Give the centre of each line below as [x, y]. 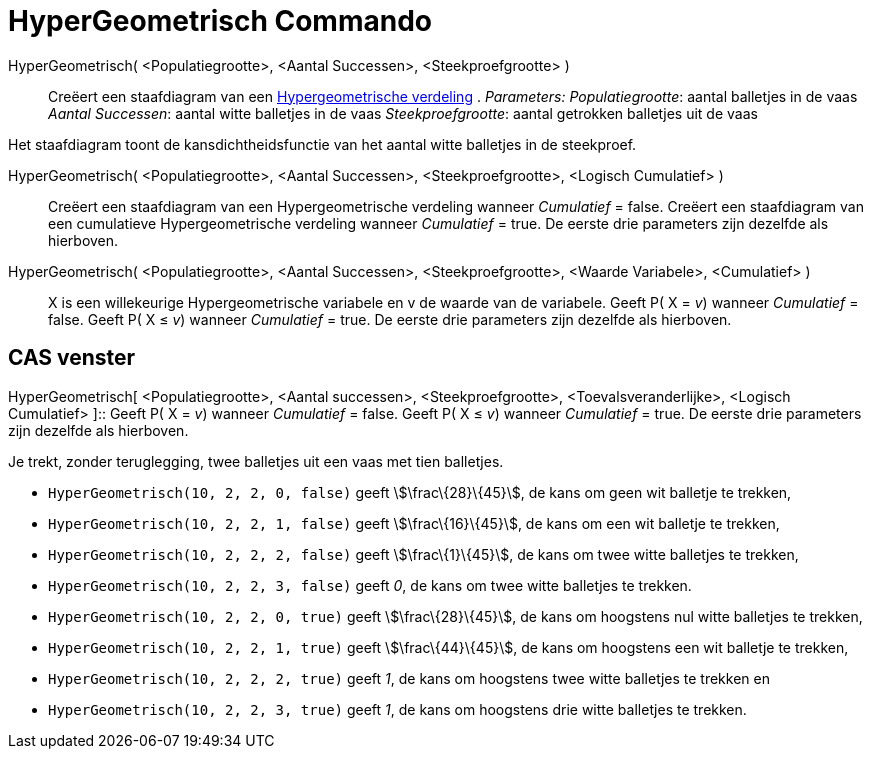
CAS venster [72, 358]
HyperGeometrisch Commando [220, 21]
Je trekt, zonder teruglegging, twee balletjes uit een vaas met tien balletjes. [256, 461]
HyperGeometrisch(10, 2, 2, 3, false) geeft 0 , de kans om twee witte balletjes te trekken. [370, 585]
